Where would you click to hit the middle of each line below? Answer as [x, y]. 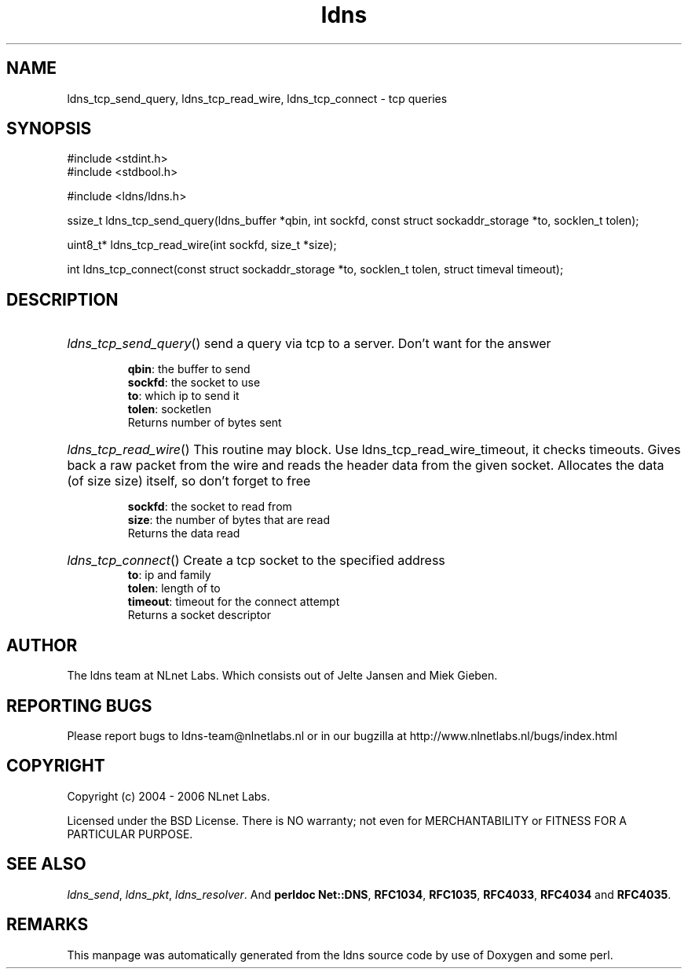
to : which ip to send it [183, 396]
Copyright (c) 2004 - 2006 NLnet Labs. [168, 796]
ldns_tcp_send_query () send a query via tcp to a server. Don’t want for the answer [309, 344]
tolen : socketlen [169, 409]
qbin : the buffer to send [189, 369]
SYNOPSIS [49, 129]
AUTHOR [42, 645]
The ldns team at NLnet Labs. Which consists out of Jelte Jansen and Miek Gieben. [282, 676]
